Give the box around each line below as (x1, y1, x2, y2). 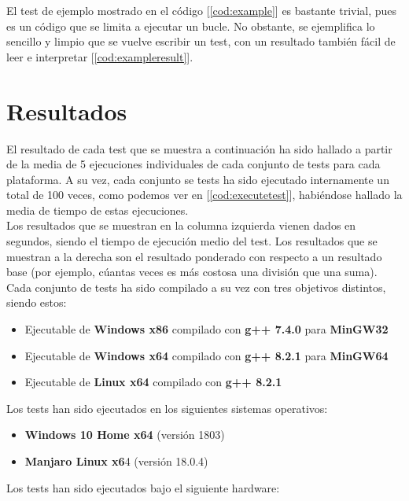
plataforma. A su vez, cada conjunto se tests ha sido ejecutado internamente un (6, 171, 389, 187)
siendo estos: (6, 294, 67, 311)
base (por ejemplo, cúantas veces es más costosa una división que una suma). (6, 263, 378, 280)
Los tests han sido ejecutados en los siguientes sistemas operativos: (6, 400, 328, 416)
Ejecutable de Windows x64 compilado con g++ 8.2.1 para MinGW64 (24, 347, 389, 363)
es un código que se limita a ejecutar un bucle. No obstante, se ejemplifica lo (6, 17, 375, 34)
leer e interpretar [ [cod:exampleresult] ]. (6, 48, 193, 64)
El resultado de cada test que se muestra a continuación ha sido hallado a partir (6, 140, 392, 157)
